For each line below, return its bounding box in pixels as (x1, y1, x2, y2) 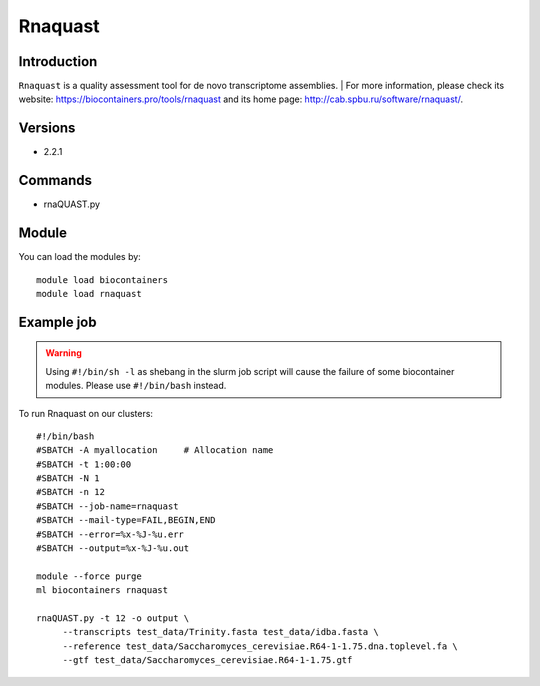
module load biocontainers (36, 274, 169, 285)
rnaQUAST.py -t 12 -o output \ (36, 613, 190, 624)
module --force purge (36, 570, 142, 582)
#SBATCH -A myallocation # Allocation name (36, 445, 274, 456)
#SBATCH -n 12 (36, 486, 105, 498)
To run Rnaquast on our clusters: (18, 407, 154, 419)
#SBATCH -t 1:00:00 (36, 458, 132, 470)
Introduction (18, 53, 98, 70)
